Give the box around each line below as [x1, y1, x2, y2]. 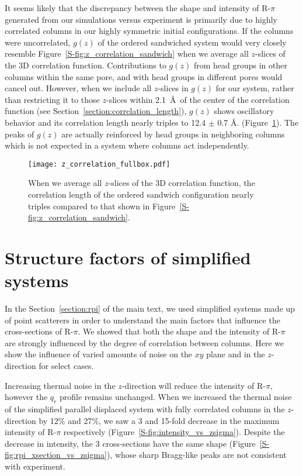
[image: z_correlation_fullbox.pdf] [28, 160, 170, 168]
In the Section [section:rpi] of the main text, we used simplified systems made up [5, 302, 295, 315]
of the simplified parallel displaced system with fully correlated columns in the [5, 403, 285, 415]
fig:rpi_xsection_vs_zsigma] [5, 449, 107, 461]
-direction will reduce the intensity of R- [121, 379, 266, 391]
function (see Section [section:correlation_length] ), [5, 105, 187, 117]
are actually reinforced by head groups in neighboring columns [61, 127, 285, 140]
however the [5, 391, 48, 403]
